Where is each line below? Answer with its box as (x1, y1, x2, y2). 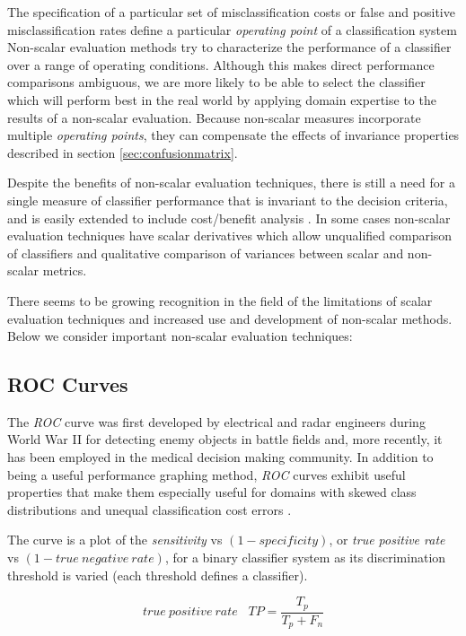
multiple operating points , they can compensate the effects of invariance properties (7, 126, 460, 144)
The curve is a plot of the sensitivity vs (7, 530, 223, 549)
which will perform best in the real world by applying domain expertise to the (7, 90, 436, 109)
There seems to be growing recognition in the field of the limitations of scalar (7, 291, 433, 309)
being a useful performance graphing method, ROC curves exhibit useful (7, 465, 406, 484)
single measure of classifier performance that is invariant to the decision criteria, (7, 190, 448, 209)
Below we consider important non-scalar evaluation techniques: (7, 327, 353, 345)
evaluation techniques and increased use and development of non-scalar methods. (7, 309, 453, 327)
